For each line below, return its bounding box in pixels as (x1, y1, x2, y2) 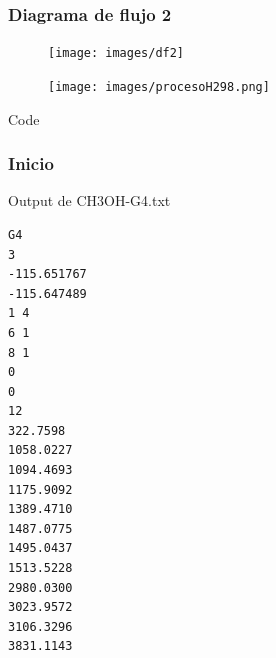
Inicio (8, 151, 54, 176)
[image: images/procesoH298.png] (48, 79, 270, 94)
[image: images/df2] (48, 46, 185, 61)
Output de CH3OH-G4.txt (8, 190, 171, 211)
